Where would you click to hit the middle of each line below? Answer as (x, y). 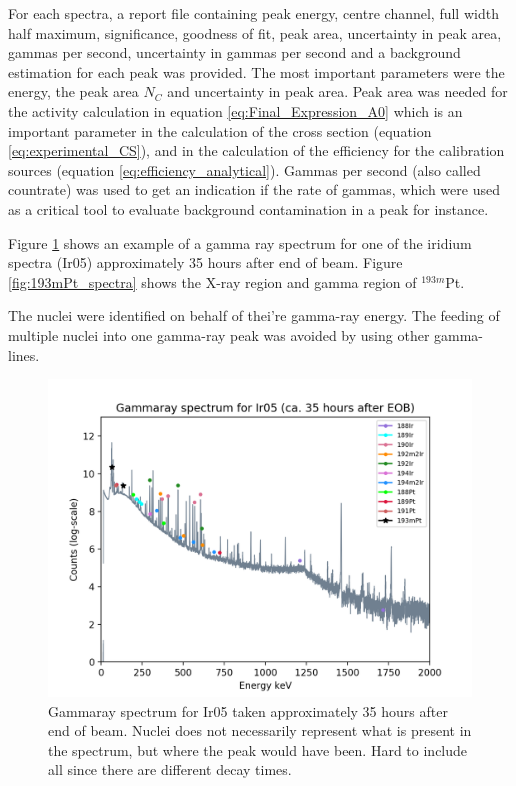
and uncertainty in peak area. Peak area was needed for (337, 91)
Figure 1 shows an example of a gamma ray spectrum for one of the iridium (240, 242)
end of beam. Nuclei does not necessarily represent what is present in (260, 730)
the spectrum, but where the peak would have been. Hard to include (258, 749)
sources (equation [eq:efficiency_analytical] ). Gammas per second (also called (244, 169)
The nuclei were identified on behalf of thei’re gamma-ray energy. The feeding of (254, 315)
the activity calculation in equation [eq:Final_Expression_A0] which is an (235, 110)
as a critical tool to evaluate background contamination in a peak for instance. (248, 208)
